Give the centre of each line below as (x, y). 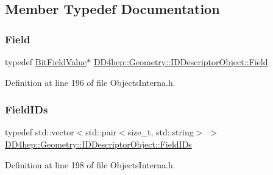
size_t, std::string (161, 132)
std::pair (101, 132)
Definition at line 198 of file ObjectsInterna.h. (90, 164)
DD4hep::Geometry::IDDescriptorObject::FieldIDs (98, 144)
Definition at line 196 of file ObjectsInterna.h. (90, 82)
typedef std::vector (40, 132)
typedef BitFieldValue (46, 62)
